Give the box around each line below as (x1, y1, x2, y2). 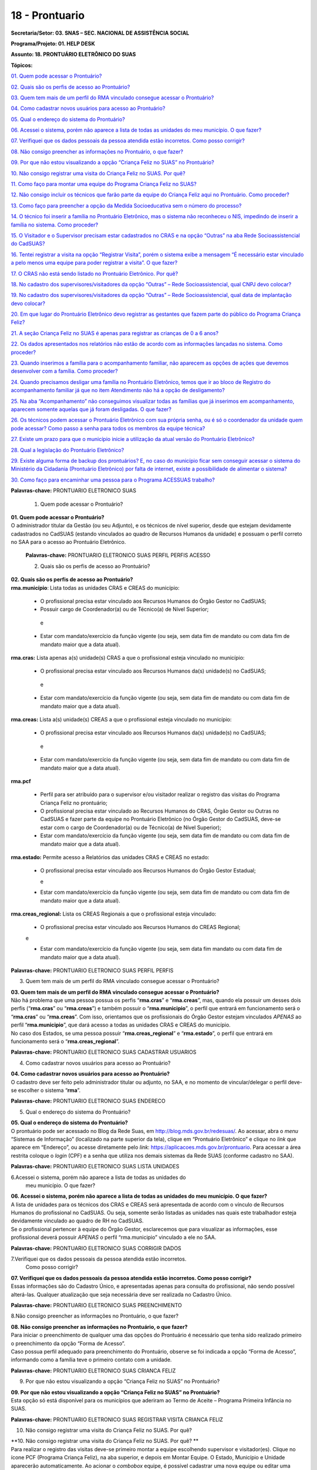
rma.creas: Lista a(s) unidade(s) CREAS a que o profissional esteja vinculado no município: (11, 716, 232, 723)
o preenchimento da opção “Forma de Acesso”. (11, 1339, 126, 1347)
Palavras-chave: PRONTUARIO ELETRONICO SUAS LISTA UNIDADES (11, 1163, 180, 1170)
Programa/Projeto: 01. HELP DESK (11, 40, 95, 47)
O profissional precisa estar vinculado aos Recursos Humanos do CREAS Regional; (40, 924, 241, 931)
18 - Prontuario (11, 9, 85, 22)
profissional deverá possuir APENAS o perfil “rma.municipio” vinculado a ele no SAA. (11, 1234, 217, 1241)
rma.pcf (11, 777, 32, 784)
